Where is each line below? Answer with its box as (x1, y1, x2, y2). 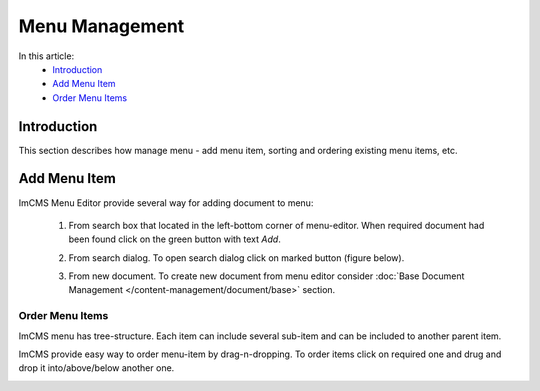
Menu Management (18, 15, 185, 37)
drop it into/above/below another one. (18, 362, 175, 374)
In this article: (18, 50, 75, 62)
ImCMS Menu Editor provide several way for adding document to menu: (18, 196, 314, 209)
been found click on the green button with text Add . (68, 233, 282, 245)
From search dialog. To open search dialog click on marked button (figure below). (68, 251, 405, 264)
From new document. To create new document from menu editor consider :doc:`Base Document (68, 270, 465, 282)
